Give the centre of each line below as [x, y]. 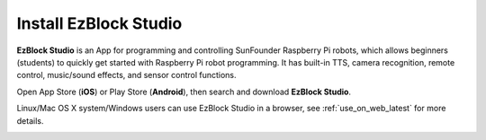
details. [30, 120]
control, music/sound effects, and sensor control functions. [127, 75]
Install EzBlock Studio [99, 23]
